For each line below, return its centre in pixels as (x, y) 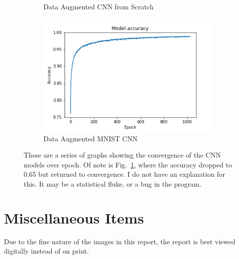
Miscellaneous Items (74, 217)
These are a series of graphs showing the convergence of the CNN (122, 155)
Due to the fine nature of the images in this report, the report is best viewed (120, 241)
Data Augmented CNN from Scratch (99, 6)
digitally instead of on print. (47, 251)
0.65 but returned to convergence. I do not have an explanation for (124, 174)
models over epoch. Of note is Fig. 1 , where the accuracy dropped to (128, 164)
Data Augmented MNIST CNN (91, 138)
